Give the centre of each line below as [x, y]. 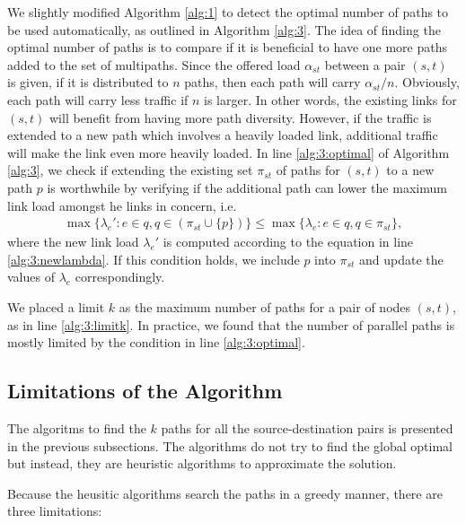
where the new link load [73, 242]
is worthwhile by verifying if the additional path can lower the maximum [247, 187]
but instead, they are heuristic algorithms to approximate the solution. [202, 463]
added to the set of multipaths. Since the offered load [154, 64]
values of [31, 277]
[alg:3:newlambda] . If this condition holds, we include [154, 259]
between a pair [365, 64]
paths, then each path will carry [273, 82]
